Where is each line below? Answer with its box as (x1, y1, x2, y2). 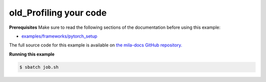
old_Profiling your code (9, 7, 107, 18)
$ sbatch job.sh (19, 64, 59, 70)
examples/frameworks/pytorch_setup (21, 33, 98, 39)
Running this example (9, 51, 55, 57)
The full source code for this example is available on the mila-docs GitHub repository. (9, 42, 182, 48)
